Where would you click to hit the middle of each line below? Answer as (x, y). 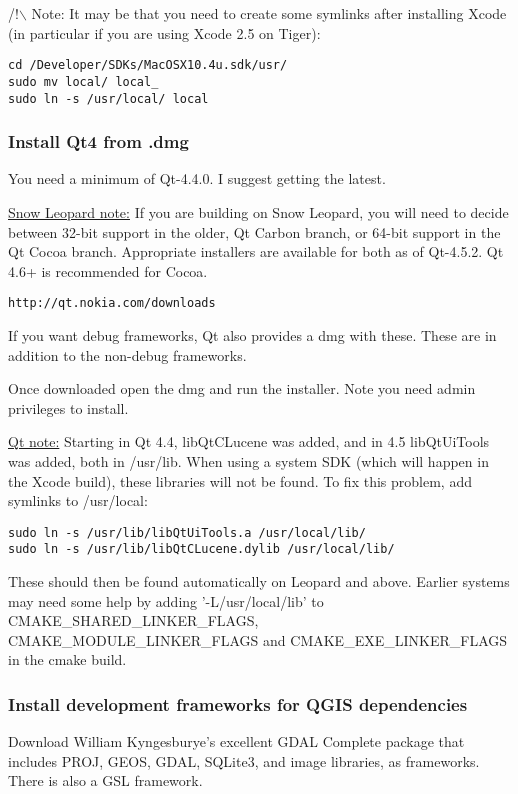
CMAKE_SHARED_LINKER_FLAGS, (133, 620)
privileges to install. (68, 407)
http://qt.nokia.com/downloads (112, 303)
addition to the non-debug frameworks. (127, 354)
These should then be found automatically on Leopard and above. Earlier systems (259, 581)
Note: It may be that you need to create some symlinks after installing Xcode (269, 13)
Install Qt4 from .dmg (98, 141)
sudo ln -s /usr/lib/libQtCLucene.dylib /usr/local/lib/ (201, 549)
